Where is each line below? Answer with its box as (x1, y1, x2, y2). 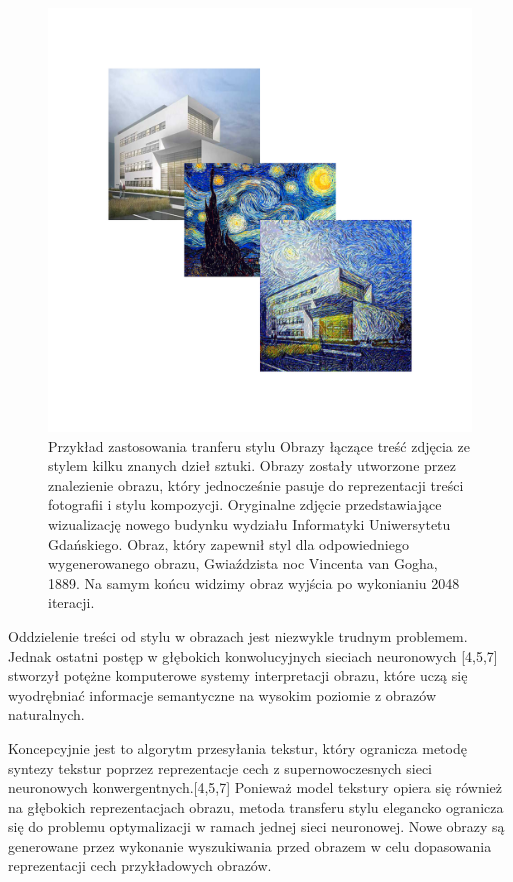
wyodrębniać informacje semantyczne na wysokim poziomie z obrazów (8, 684, 437, 705)
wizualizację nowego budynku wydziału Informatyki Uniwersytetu (48, 513, 451, 534)
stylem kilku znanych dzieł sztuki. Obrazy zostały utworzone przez (48, 455, 456, 476)
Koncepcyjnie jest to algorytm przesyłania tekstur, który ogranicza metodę (8, 737, 467, 758)
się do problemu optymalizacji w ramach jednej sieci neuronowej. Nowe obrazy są (8, 816, 505, 837)
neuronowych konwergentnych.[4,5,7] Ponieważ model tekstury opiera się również (8, 777, 503, 798)
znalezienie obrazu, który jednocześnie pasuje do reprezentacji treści (48, 474, 464, 495)
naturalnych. (8, 704, 85, 725)
